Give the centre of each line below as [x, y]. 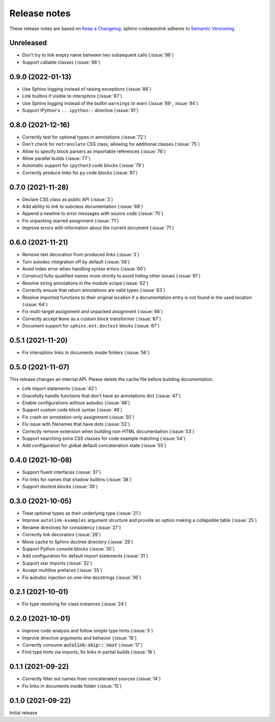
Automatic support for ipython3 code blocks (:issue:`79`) [83, 165]
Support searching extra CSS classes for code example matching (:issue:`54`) [104, 438]
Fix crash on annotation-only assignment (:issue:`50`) [78, 417]
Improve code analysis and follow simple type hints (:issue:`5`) [88, 631]
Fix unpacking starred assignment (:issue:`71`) [71, 220]
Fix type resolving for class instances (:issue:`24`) [75, 604]
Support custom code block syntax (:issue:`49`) [72, 410]
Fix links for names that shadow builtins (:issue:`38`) [77, 479]
